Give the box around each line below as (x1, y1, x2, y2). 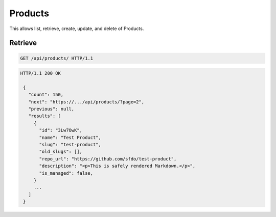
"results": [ (28, 113, 61, 119)
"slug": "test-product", (39, 142, 102, 148)
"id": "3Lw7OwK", (39, 127, 83, 133)
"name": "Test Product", (39, 134, 102, 140)
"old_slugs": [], (39, 149, 83, 155)
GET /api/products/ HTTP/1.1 (20, 55, 94, 61)
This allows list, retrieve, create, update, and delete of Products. (9, 25, 144, 32)
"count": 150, (28, 92, 64, 98)
